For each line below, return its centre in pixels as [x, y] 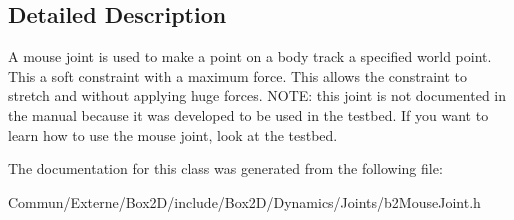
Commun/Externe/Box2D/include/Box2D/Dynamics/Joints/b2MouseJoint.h [244, 201]
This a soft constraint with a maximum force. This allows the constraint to [238, 75]
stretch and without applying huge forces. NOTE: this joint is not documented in [257, 95]
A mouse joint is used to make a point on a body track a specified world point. [250, 56]
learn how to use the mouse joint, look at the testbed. [173, 134]
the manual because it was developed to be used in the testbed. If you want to [248, 114]
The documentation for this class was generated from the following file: [225, 168]
